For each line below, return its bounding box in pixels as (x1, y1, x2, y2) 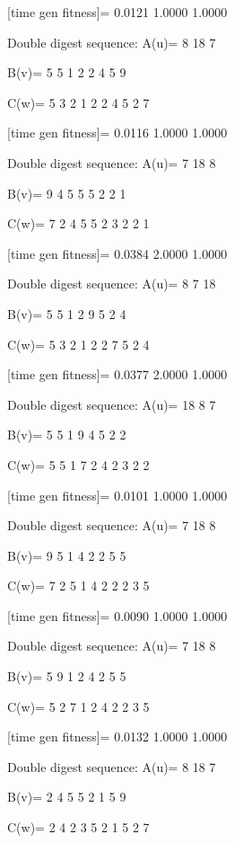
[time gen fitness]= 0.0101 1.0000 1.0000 (7, 485, 228, 504)
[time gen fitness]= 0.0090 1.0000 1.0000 (7, 606, 228, 625)
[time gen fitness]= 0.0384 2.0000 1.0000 (7, 244, 228, 262)
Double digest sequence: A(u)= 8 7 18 (7, 274, 216, 293)
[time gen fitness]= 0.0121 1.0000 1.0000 (7, 3, 228, 21)
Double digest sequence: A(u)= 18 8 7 (7, 395, 216, 413)
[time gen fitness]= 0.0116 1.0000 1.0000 (7, 123, 228, 142)
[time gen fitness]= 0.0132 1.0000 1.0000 (7, 727, 228, 746)
